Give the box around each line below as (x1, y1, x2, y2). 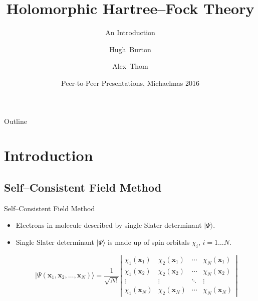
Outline (4, 115, 27, 126)
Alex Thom (112, 61, 148, 71)
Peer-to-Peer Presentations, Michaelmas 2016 (61, 77, 199, 88)
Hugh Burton (109, 44, 151, 54)
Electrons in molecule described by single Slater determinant (16, 220, 202, 230)
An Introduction (105, 27, 155, 38)
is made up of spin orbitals (108, 236, 190, 247)
